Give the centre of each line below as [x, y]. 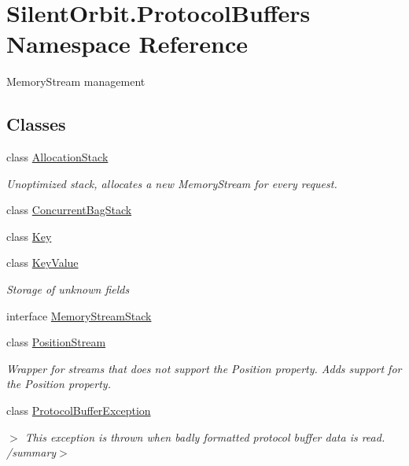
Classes [36, 124]
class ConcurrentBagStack [69, 210]
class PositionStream [56, 342]
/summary [31, 452]
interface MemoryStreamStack [79, 315]
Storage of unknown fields [68, 289]
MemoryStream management [76, 81]
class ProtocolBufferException [79, 411]
